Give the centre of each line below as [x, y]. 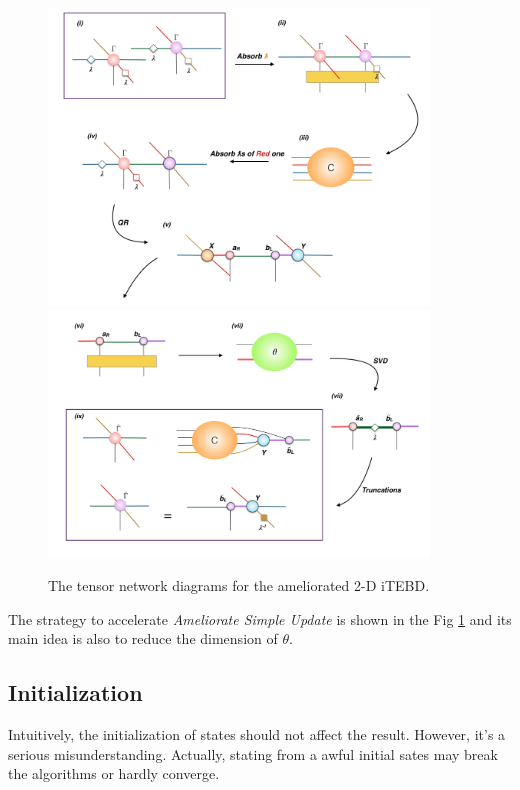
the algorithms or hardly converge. [114, 773]
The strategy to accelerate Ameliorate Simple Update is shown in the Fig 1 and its [260, 618]
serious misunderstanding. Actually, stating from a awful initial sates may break [253, 753]
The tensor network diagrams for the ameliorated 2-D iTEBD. [239, 585]
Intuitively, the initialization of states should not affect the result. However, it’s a [257, 734]
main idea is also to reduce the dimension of [143, 638]
